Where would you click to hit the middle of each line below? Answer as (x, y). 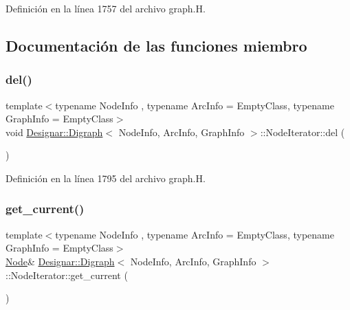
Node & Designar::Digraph (60, 261)
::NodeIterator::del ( (303, 132)
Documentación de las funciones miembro (156, 45)
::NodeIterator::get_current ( (67, 275)
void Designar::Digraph (54, 132)
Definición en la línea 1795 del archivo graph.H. (106, 178)
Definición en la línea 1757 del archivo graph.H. (106, 8)
